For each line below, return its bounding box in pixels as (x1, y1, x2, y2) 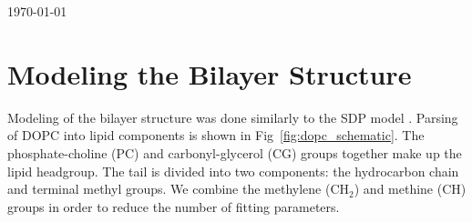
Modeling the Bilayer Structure (7, 55, 412, 92)
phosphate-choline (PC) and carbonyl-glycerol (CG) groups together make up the (7, 143, 462, 162)
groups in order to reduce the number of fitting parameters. (7, 197, 340, 216)
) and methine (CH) (354, 179, 467, 198)
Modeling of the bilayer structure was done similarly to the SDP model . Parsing (7, 107, 458, 126)
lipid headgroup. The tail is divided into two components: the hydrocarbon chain (7, 161, 459, 180)
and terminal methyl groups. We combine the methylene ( (7, 179, 331, 198)
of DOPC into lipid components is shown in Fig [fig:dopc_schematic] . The (7, 126, 425, 145)
